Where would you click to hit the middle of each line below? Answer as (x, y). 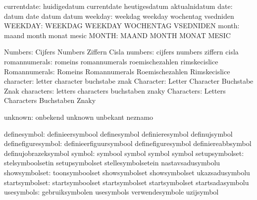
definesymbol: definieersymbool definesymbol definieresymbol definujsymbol (118, 133)
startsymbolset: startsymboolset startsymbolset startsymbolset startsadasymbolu (127, 182)
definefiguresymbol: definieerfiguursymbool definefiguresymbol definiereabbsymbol (128, 143)
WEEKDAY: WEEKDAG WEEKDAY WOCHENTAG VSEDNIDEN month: (122, 25)
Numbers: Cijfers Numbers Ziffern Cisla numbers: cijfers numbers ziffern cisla (121, 52)
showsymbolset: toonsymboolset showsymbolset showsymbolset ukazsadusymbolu (127, 172)
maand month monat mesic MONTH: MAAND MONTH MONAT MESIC (117, 35)
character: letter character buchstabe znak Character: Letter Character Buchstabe (129, 81)
